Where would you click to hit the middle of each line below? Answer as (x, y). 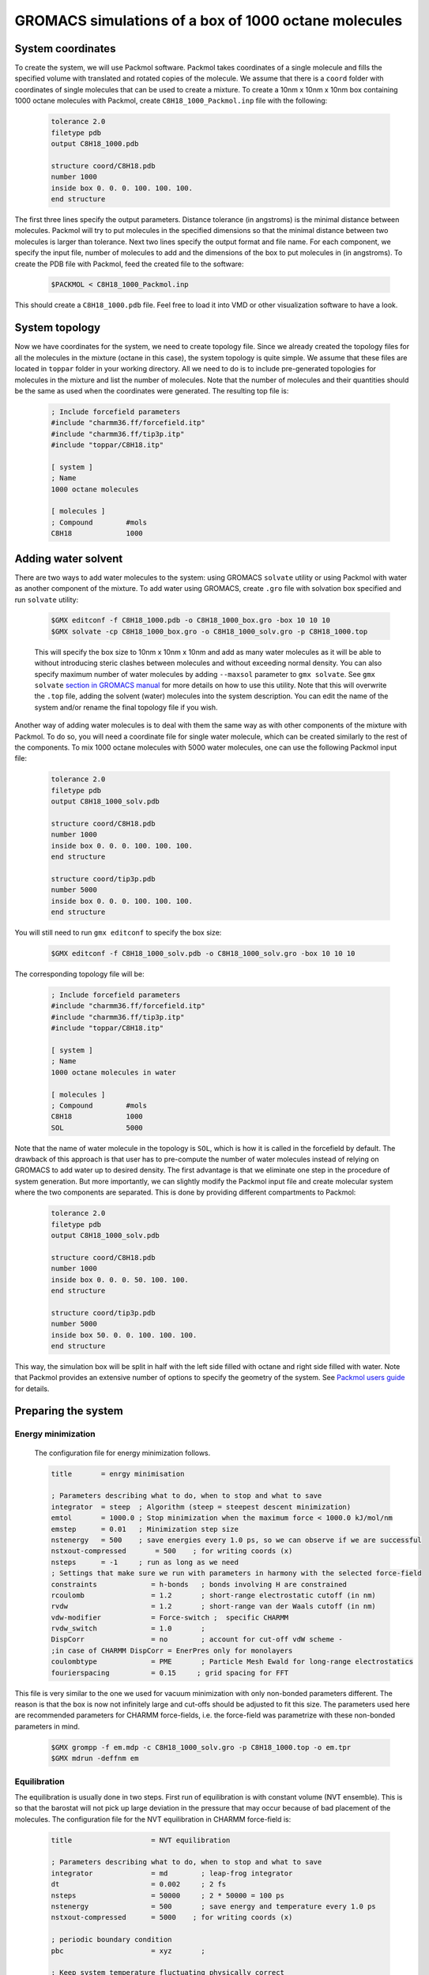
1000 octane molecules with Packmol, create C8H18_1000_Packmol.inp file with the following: (171, 101)
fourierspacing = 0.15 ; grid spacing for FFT (170, 1672)
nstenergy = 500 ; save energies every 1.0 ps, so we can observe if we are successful (236, 1540)
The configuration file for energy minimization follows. (122, 1453)
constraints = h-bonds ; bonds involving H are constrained (199, 1584)
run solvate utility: (47, 600)
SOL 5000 (97, 1127)
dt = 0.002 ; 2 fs (139, 1885)
